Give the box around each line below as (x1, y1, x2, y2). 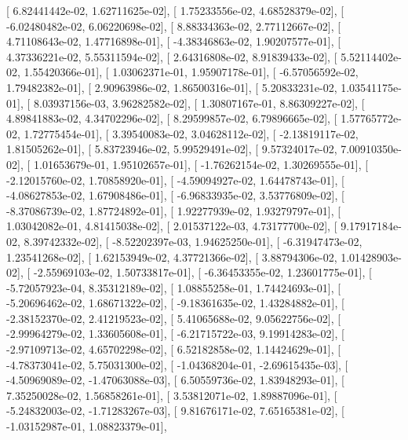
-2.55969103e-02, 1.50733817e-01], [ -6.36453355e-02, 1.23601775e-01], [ (33, 264, 372, 280)
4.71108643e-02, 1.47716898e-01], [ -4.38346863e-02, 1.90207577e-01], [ (6, 33, 341, 49)
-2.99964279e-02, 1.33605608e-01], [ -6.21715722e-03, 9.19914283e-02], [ (6, 325, 344, 342)
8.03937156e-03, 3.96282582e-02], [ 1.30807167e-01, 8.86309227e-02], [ (33, 94, 365, 111)
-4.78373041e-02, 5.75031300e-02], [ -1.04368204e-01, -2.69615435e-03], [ (6, 356, 348, 372)
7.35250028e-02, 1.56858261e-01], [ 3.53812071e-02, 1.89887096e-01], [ (6, 387, 337, 403)
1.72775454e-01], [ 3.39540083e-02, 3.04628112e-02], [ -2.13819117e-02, (24, 125, 359, 141)
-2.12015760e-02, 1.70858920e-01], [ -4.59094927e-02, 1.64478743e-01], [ (6, 171, 344, 188)
